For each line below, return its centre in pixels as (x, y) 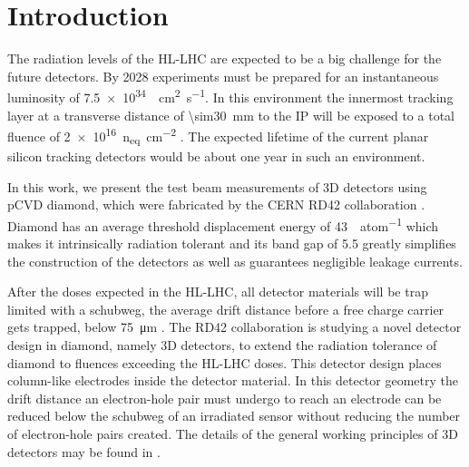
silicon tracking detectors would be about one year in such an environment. (216, 156)
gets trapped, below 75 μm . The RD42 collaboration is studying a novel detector (234, 327)
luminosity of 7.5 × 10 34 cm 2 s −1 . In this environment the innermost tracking (230, 96)
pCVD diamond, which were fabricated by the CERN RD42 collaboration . (216, 204)
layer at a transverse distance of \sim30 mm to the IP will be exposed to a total (231, 115)
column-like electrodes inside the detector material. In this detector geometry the (233, 380)
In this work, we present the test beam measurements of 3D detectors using (217, 186)
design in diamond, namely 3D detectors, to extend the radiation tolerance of (222, 344)
